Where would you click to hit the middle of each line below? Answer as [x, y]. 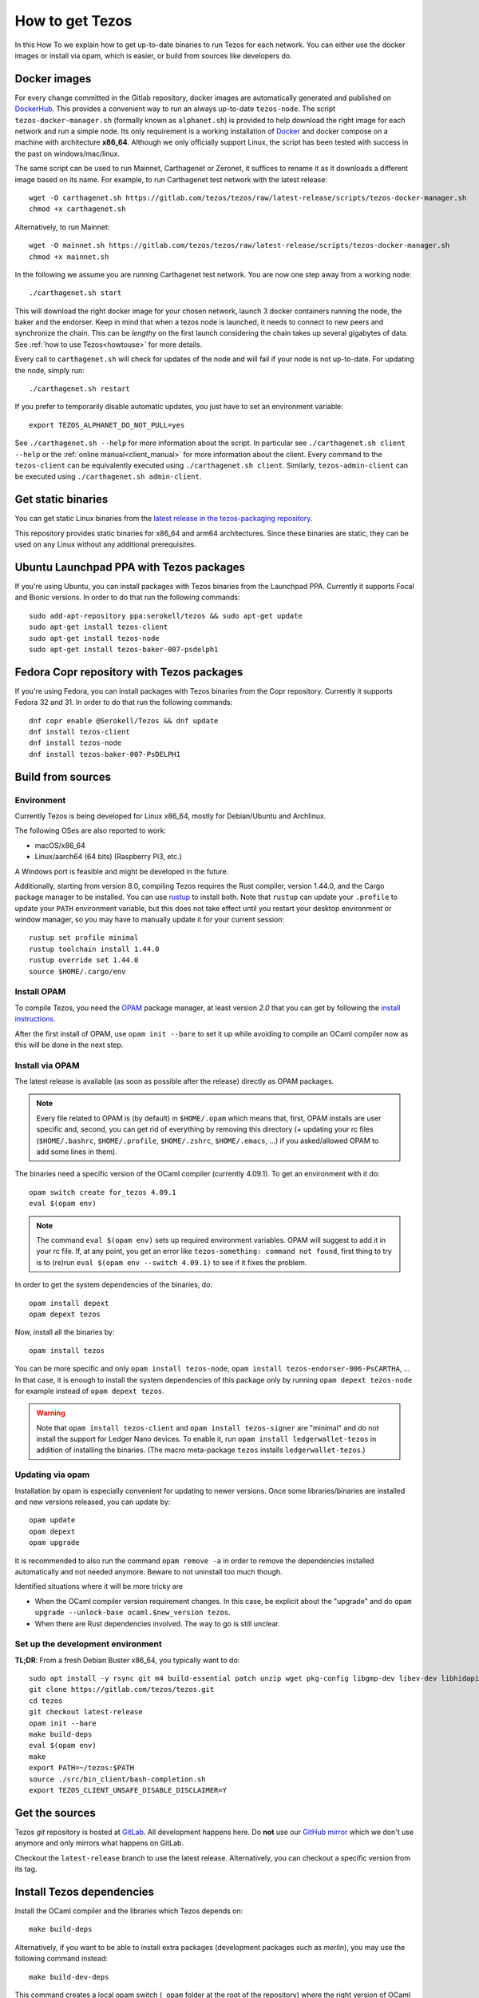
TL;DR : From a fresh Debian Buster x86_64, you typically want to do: [127, 1660]
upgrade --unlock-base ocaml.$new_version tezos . [133, 1612]
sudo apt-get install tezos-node [94, 638]
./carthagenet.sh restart [80, 389]
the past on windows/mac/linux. [67, 153]
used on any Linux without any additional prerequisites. [105, 544]
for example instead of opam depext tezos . [90, 1391]
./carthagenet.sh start [75, 293]
